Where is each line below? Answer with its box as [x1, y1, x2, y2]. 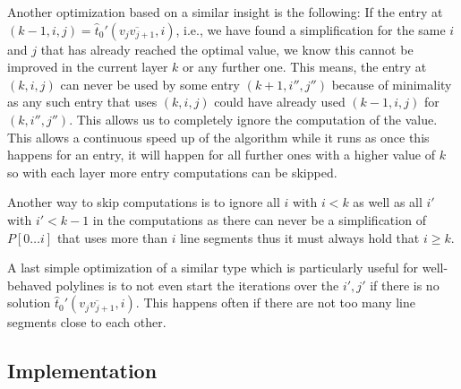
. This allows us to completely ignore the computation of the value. [69, 109, 438, 128]
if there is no [370, 275, 440, 294]
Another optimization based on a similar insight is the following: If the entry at [7, 3, 443, 21]
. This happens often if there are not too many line [135, 293, 415, 312]
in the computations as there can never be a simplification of [92, 210, 426, 229]
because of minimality [331, 74, 452, 93]
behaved [7, 275, 52, 294]
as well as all [353, 193, 423, 212]
